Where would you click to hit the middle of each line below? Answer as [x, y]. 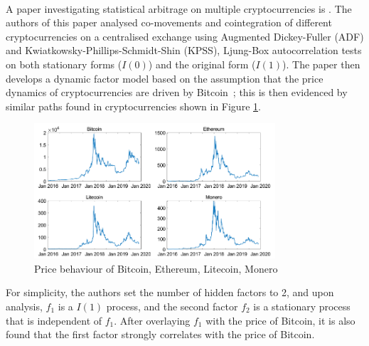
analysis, [24, 306]
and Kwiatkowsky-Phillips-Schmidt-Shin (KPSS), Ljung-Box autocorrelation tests [184, 50]
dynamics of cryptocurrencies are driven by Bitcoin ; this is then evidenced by [177, 92]
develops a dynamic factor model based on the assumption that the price [165, 78]
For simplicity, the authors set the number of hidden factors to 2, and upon [170, 292]
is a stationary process [302, 306]
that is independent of [54, 320]
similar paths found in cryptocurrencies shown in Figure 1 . [133, 106]
